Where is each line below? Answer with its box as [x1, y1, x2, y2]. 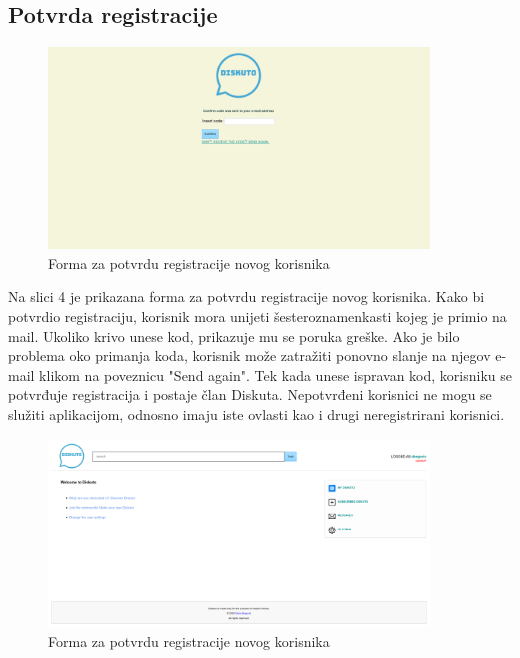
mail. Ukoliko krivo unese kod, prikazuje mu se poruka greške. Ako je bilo [8, 325, 460, 346]
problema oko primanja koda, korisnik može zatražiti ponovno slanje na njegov [8, 345, 491, 366]
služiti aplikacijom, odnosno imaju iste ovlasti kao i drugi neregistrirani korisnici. [8, 403, 505, 424]
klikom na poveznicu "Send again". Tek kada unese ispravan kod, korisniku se [39, 364, 512, 385]
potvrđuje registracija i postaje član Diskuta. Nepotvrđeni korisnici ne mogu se [8, 384, 492, 405]
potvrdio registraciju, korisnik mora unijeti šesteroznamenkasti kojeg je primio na [8, 305, 507, 326]
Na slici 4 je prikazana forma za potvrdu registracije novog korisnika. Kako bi [8, 286, 485, 307]
